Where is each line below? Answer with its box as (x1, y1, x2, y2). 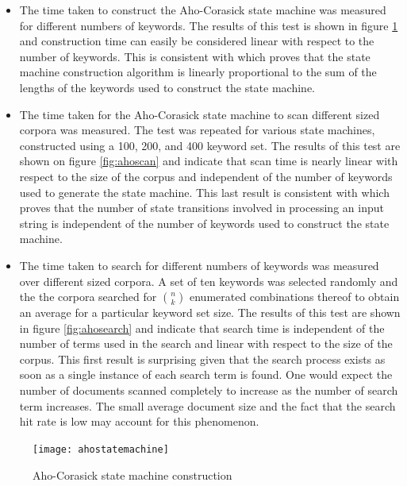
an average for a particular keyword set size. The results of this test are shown (19, 304, 401, 321)
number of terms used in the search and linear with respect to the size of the (19, 335, 393, 352)
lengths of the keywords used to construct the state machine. (19, 79, 315, 95)
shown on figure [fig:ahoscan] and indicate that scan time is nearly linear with (19, 152, 398, 169)
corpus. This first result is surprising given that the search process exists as (19, 350, 386, 367)
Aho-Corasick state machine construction (33, 466, 232, 483)
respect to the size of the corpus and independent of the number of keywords (19, 168, 393, 184)
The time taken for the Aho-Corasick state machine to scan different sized (19, 106, 380, 122)
